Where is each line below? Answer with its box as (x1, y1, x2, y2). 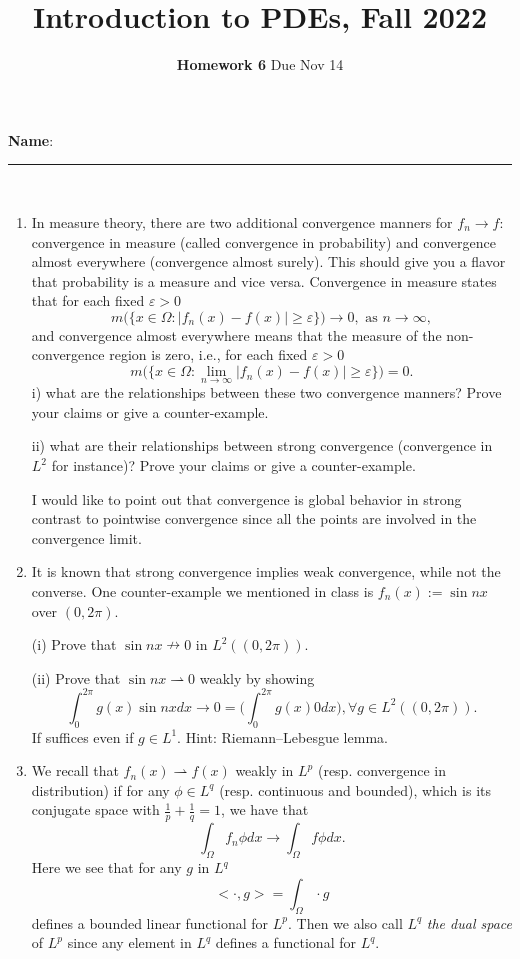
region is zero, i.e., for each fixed (109, 344, 308, 365)
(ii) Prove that (31, 667, 121, 688)
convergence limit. (31, 527, 142, 548)
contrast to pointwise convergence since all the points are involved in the (31, 508, 477, 529)
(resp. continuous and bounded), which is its (219, 779, 491, 800)
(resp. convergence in (317, 760, 447, 781)
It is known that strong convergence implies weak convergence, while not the (31, 561, 501, 582)
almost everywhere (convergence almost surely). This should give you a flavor (31, 251, 506, 272)
